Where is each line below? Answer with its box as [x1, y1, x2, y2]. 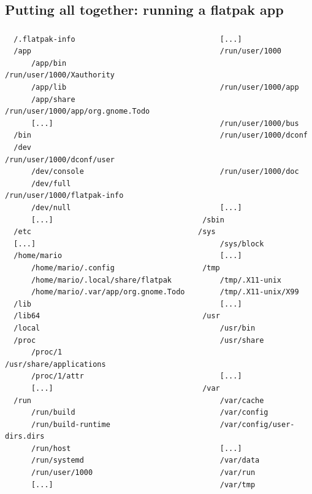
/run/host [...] [31, 444, 242, 453]
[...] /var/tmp [31, 480, 256, 489]
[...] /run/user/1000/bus [31, 119, 299, 128]
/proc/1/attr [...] [31, 372, 242, 381]
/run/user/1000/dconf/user [5, 155, 115, 164]
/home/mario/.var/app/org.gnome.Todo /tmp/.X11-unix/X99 [31, 288, 299, 297]
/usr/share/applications [5, 359, 106, 369]
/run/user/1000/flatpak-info [5, 191, 124, 200]
